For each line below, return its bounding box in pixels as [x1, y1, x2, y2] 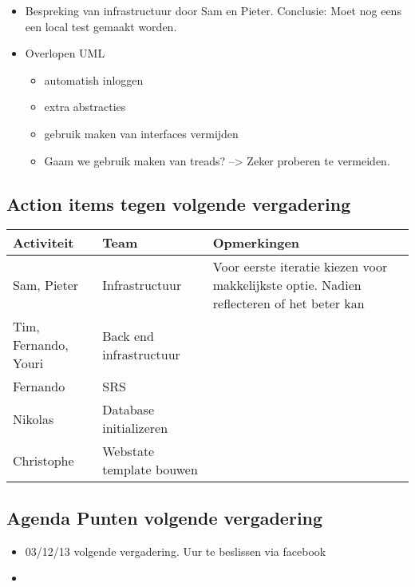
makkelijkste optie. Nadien [212, 276, 362, 295]
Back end [102, 326, 154, 345]
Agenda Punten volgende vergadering [6, 505, 323, 529]
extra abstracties [44, 98, 126, 115]
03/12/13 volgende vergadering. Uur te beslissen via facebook [25, 542, 326, 559]
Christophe [13, 450, 74, 470]
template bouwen [102, 460, 198, 479]
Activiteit [13, 233, 74, 252]
